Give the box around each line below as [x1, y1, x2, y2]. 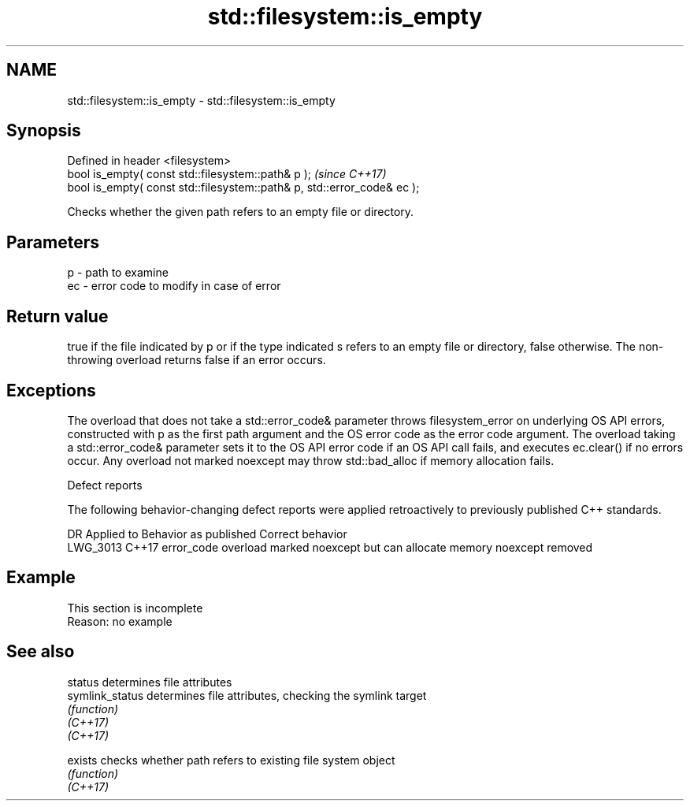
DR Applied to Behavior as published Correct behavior [67, 526, 347, 541]
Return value [6, 306, 109, 326]
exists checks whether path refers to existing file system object [67, 753, 395, 767]
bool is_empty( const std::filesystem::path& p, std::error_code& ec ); [67, 180, 420, 195]
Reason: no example [67, 614, 172, 628]
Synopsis [6, 121, 81, 141]
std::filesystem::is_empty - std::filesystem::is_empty [67, 93, 336, 107]
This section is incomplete [67, 601, 203, 615]
